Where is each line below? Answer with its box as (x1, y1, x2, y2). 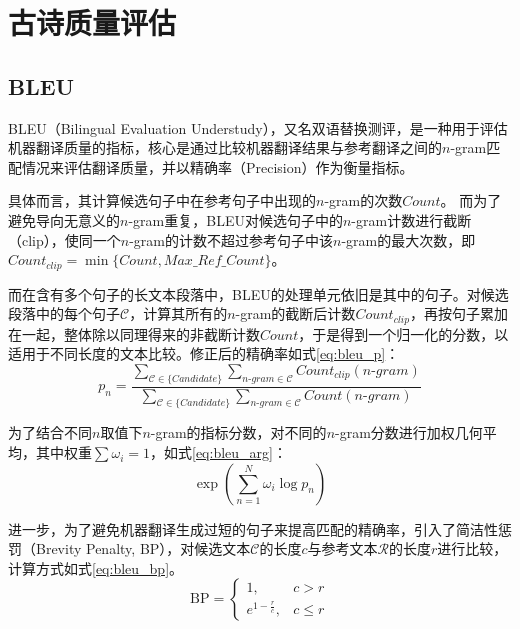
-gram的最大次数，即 (341, 229, 476, 250)
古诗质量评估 (8, 2, 177, 43)
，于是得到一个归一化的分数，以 (298, 323, 509, 344)
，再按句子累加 (409, 303, 508, 324)
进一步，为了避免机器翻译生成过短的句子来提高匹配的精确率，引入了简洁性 (8, 518, 498, 539)
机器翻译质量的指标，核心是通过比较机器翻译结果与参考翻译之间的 (8, 137, 442, 158)
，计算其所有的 (129, 303, 228, 324)
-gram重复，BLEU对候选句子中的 (128, 209, 343, 230)
